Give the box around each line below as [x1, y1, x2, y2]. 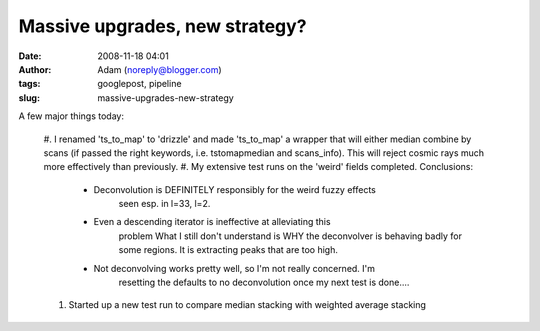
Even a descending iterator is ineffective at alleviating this [93, 216, 331, 228]
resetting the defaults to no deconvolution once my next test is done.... [118, 276, 410, 289]
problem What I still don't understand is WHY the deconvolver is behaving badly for [118, 230, 462, 242]
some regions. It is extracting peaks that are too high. [118, 244, 339, 256]
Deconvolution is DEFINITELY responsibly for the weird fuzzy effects [93, 183, 377, 195]
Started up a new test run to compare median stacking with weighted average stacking [68, 299, 427, 311]
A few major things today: [18, 110, 125, 122]
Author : [18, 63, 52, 75]
